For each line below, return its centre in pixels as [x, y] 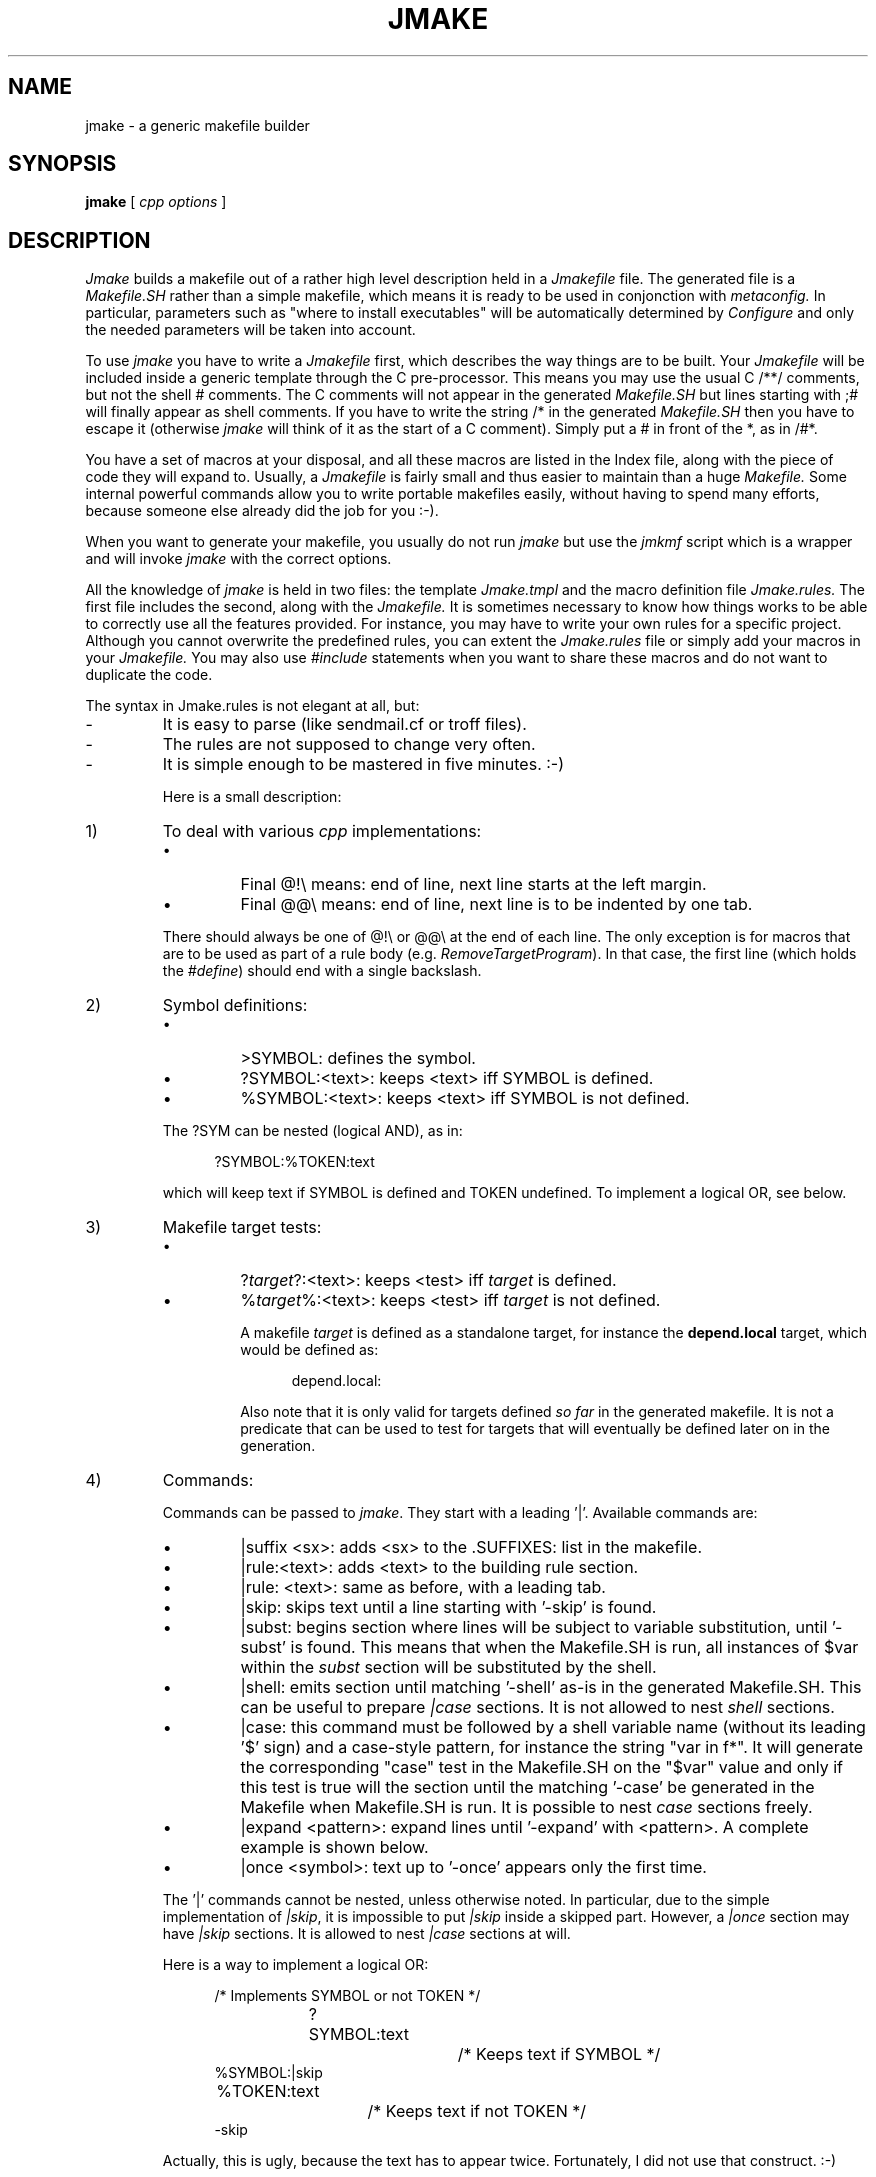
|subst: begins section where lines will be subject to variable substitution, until [534, 1627]
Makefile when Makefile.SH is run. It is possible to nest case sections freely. [526, 1807]
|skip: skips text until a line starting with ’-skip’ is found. [448, 1607]
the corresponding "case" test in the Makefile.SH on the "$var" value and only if [541, 1767]
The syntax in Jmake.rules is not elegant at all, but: [252, 706]
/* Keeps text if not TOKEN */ [476, 2111]
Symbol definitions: [235, 1005]
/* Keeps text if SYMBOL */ [559, 2054]
